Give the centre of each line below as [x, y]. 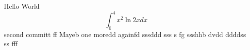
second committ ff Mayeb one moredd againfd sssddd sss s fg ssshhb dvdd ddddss [125, 34]
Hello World [22, 6]
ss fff [11, 44]
